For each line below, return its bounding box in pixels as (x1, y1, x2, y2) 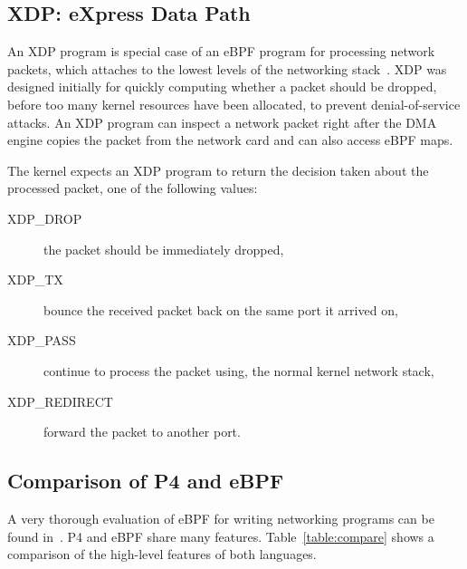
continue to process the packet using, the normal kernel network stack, (43, 361, 434, 380)
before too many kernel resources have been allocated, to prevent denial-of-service (7, 94, 461, 113)
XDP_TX (7, 270, 63, 289)
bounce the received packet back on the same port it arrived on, (43, 300, 398, 319)
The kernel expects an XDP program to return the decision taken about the (7, 160, 429, 179)
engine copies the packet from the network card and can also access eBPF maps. (7, 130, 453, 149)
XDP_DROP (7, 208, 82, 227)
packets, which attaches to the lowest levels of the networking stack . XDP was (7, 59, 447, 78)
